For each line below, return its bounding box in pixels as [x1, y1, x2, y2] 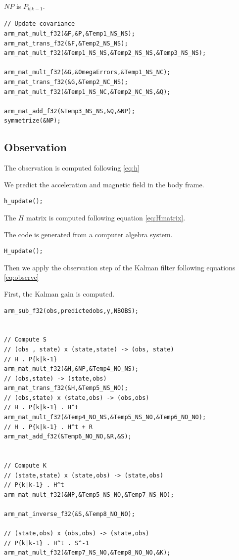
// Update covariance [4, 20, 75, 28]
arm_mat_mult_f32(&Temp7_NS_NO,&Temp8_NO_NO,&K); [4, 549, 171, 557]
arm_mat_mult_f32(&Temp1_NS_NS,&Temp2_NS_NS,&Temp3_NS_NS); [4, 49, 206, 57]
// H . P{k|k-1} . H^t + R [4, 423, 93, 431]
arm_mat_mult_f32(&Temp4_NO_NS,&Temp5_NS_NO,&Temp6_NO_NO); [4, 414, 206, 421]
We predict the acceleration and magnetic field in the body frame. [4, 179, 204, 189]
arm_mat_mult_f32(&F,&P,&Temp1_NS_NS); [4, 30, 135, 38]
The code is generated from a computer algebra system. [4, 229, 173, 239]
